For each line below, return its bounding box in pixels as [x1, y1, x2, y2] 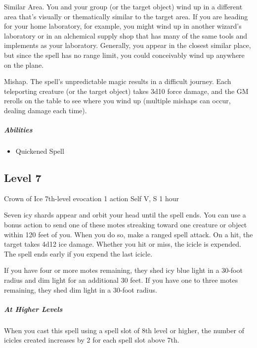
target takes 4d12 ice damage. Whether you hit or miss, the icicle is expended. [4, 239, 241, 249]
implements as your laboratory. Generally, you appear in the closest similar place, [4, 40, 251, 50]
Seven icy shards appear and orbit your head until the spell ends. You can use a [4, 210, 246, 220]
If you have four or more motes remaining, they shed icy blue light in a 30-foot [4, 265, 243, 275]
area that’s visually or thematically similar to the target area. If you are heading [4, 11, 248, 21]
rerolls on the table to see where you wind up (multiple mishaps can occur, [4, 95, 231, 106]
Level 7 [4, 170, 42, 185]
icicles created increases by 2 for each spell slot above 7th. [4, 335, 179, 345]
